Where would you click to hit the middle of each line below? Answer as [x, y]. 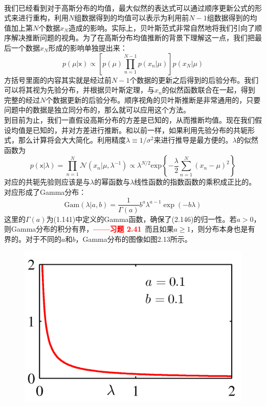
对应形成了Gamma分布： [45, 191]
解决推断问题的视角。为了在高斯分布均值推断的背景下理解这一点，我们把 [133, 38]
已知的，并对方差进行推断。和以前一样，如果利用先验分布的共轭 [140, 130]
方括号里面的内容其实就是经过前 [58, 80]
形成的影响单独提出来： [88, 47]
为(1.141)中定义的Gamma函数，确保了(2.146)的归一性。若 [141, 219]
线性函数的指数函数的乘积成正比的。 [195, 182]
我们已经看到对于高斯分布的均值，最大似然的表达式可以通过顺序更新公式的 [129, 7]
